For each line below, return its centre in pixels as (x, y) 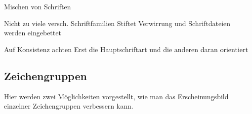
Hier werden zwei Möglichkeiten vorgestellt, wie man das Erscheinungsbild (116, 96)
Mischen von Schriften (38, 6)
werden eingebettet (33, 33)
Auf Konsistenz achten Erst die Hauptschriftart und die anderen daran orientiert (126, 49)
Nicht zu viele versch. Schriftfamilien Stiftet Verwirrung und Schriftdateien (117, 23)
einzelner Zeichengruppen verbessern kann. (69, 106)
